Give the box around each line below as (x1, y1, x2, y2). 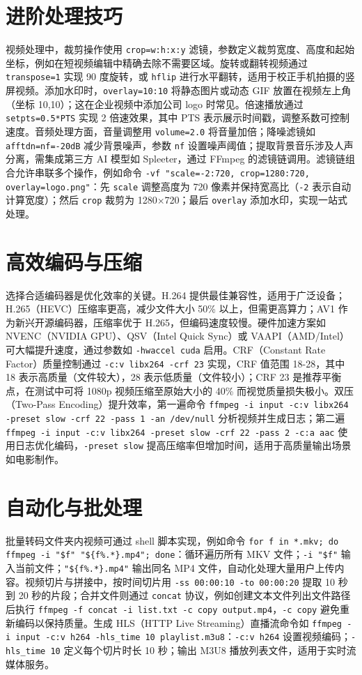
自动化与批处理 (6, 492, 143, 521)
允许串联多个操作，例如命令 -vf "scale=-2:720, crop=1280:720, (15, 165, 310, 179)
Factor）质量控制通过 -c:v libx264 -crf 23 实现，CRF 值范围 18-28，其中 (6, 356, 345, 370)
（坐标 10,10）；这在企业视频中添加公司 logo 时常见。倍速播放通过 (6, 96, 304, 111)
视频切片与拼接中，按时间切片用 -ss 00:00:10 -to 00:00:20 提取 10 (24, 574, 335, 589)
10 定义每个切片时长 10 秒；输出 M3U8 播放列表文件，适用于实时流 (50, 643, 356, 657)
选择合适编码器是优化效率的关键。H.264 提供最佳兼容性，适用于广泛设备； (6, 287, 346, 302)
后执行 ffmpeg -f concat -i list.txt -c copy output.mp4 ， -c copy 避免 (6, 602, 340, 616)
